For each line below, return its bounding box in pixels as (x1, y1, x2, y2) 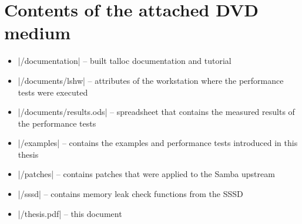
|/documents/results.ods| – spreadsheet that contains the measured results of (18, 106, 295, 118)
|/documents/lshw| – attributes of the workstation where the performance (18, 74, 284, 86)
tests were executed (18, 86, 88, 98)
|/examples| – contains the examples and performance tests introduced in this (18, 137, 298, 149)
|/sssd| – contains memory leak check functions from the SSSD (18, 188, 243, 200)
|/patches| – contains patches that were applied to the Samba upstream (18, 168, 275, 180)
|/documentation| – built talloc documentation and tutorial (18, 55, 231, 67)
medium (4, 21, 71, 45)
